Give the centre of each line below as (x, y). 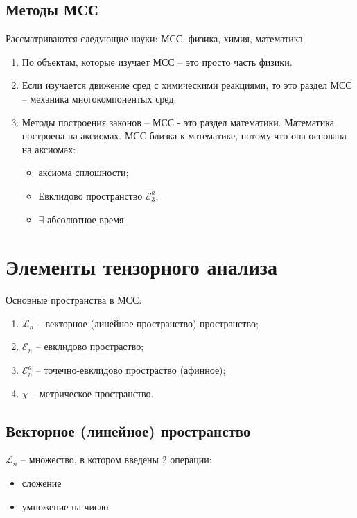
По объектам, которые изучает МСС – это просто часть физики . (157, 61)
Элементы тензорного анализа (142, 267)
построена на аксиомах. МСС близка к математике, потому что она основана (184, 136)
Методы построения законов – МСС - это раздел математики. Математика (178, 122)
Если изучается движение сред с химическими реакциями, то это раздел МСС (187, 85)
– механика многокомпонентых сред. (99, 98)
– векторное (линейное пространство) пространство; (148, 323)
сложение (42, 483)
